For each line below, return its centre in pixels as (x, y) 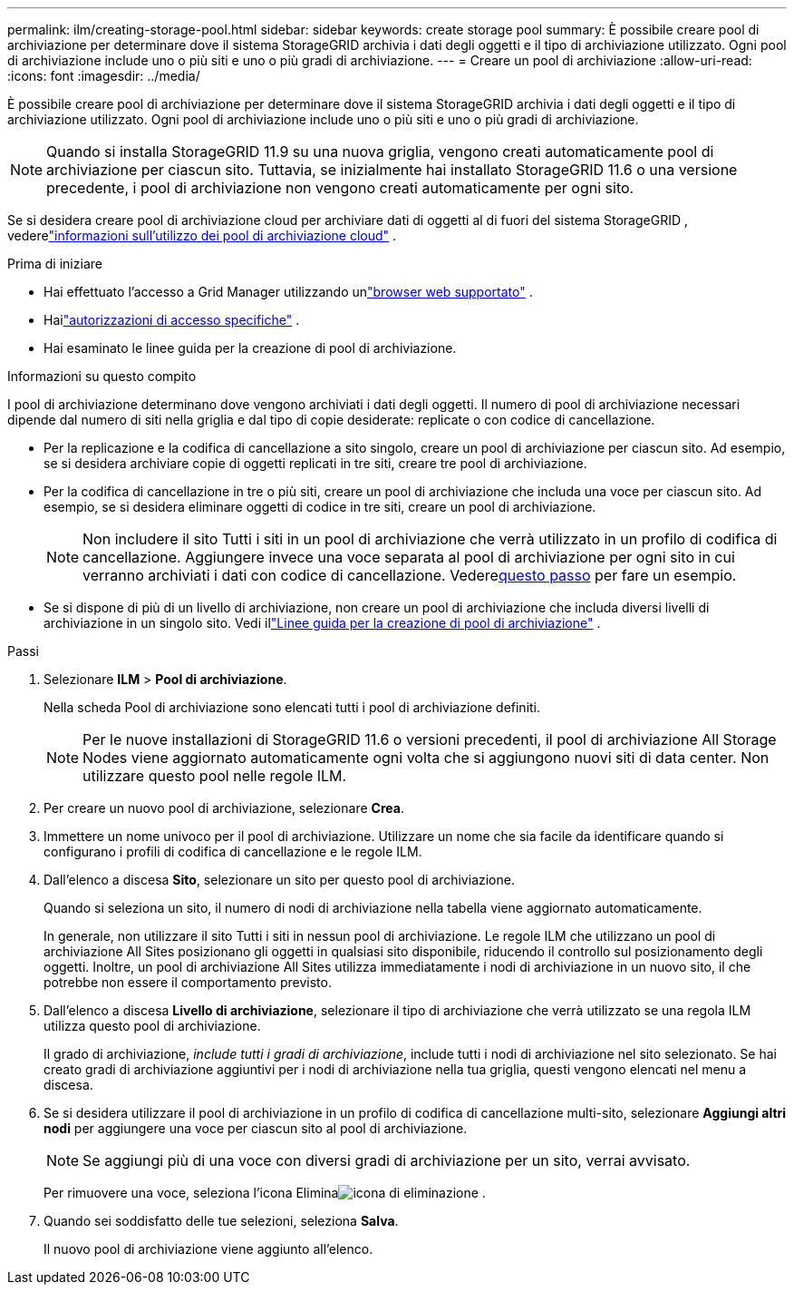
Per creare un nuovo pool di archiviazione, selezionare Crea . (224, 808)
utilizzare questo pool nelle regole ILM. (215, 776)
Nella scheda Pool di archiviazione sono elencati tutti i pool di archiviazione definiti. (292, 707)
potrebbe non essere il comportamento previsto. (188, 982)
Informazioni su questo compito (102, 376)
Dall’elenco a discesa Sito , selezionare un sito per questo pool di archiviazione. (279, 880)
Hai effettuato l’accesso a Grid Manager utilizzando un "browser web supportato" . (288, 292)
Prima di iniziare (55, 264)
